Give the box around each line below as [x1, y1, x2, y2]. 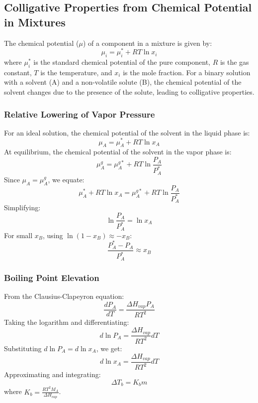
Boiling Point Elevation [4, 271, 99, 283]
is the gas [220, 57, 249, 67]
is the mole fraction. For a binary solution [123, 67, 251, 77]
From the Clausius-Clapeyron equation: [4, 291, 124, 301]
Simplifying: [4, 202, 41, 213]
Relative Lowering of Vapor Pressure [4, 108, 155, 120]
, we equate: [48, 174, 85, 184]
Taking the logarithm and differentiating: [4, 317, 129, 327]
